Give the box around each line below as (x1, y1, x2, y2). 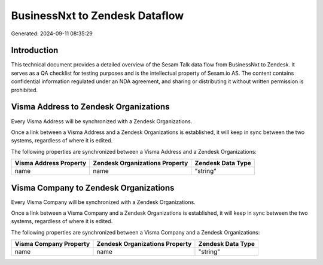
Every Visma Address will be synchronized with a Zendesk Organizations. (11, 117, 193, 125)
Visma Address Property (14, 159, 87, 167)
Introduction (11, 45, 59, 56)
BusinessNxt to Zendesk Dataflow (11, 9, 184, 22)
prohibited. (11, 86, 38, 93)
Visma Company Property (14, 240, 90, 248)
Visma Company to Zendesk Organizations (11, 182, 175, 193)
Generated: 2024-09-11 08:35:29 (11, 30, 93, 37)
